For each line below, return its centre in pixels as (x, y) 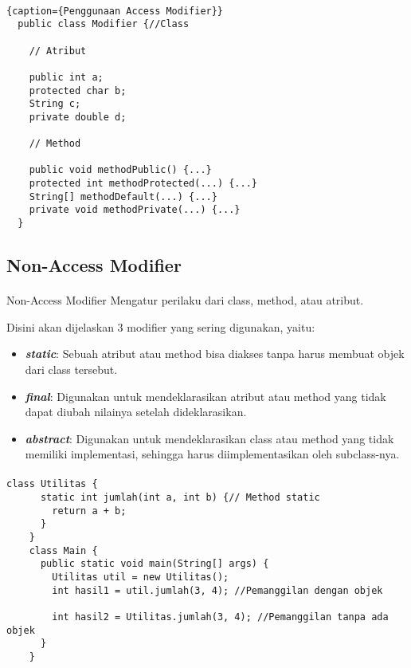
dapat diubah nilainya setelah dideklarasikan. (136, 412)
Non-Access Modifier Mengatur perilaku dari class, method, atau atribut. (185, 300)
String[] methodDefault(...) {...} (123, 196)
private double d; (78, 117)
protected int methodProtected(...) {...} (143, 184)
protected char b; (78, 90)
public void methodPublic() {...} (120, 170)
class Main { (63, 550)
